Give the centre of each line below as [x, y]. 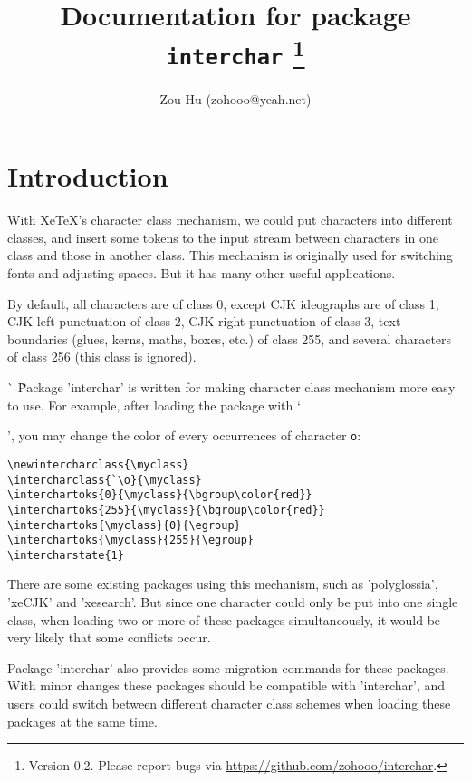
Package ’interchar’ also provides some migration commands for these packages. [228, 667]
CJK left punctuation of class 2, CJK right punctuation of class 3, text [204, 321]
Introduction [88, 176]
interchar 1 [235, 51]
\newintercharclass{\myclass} [98, 464]
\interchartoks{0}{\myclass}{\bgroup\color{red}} [160, 495]
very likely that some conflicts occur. [109, 637]
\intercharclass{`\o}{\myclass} [105, 480]
